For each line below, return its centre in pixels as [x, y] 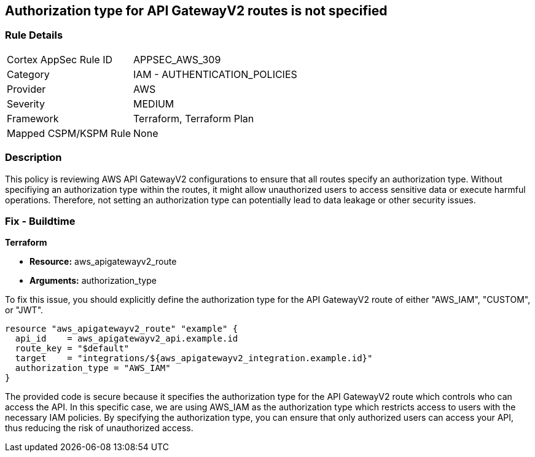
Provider [26, 89]
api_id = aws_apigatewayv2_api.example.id [127, 339]
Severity [26, 104]
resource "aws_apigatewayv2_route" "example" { [122, 329]
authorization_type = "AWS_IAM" [93, 368]
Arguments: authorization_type [93, 281]
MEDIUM [154, 104]
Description [33, 158]
